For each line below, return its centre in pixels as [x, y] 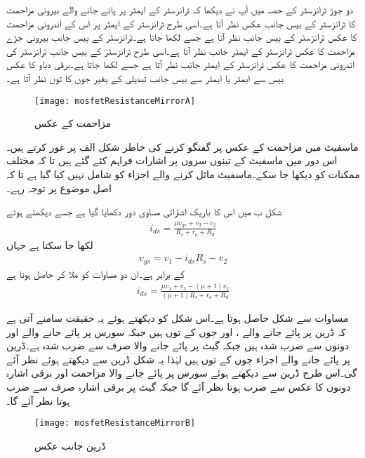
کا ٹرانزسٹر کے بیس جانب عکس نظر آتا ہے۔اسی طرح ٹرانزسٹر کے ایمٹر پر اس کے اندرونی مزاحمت [181, 23]
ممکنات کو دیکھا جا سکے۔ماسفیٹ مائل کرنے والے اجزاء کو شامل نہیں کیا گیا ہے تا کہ [183, 174]
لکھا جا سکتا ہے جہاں [50, 244]
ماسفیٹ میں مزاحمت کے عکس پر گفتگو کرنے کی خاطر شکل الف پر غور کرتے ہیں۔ [182, 146]
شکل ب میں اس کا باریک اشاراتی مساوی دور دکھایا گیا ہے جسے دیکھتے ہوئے [144, 211]
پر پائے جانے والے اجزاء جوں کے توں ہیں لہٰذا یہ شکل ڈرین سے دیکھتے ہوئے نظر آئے [179, 359]
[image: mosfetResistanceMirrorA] [115, 101]
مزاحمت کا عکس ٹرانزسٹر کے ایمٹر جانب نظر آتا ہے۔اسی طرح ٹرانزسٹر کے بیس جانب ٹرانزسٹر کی [181, 50]
